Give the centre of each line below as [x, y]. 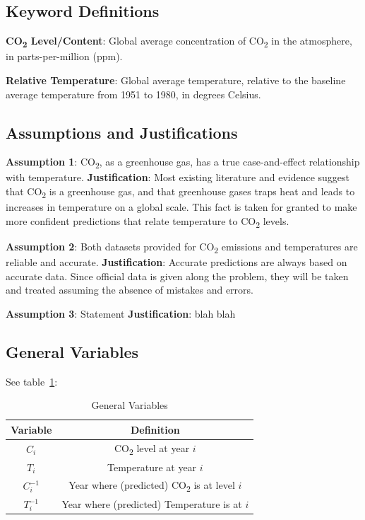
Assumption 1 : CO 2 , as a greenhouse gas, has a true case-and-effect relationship [183, 163]
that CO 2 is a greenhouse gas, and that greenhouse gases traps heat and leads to [180, 192]
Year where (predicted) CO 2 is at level [152, 485]
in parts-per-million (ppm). [64, 56]
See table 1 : [32, 381]
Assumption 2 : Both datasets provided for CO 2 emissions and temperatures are [182, 247]
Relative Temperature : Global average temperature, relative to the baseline [176, 80]
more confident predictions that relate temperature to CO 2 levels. [148, 221]
